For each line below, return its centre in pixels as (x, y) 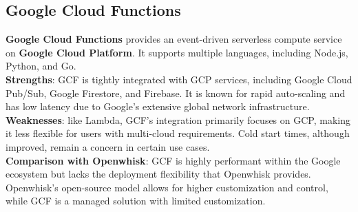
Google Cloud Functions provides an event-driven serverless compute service (174, 39)
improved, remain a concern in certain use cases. (108, 146)
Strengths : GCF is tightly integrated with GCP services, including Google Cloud (179, 79)
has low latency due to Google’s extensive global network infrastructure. (158, 106)
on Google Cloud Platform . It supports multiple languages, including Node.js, (177, 52)
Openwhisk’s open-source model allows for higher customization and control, (167, 187)
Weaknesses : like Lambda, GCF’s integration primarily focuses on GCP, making (178, 119)
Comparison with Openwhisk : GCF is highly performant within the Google (173, 160)
